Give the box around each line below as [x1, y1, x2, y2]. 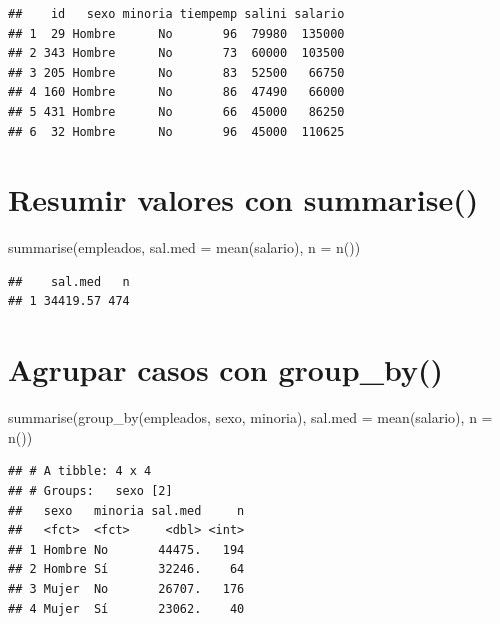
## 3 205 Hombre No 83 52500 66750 [8, 65, 345, 80]
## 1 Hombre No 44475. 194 [8, 542, 245, 557]
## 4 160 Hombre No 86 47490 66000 [8, 85, 345, 100]
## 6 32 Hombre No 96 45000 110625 [8, 124, 345, 139]
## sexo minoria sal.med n [8, 503, 245, 518]
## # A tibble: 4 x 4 [8, 464, 152, 479]
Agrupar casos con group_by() [8, 349, 443, 390]
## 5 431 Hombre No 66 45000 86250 [8, 104, 345, 119]
